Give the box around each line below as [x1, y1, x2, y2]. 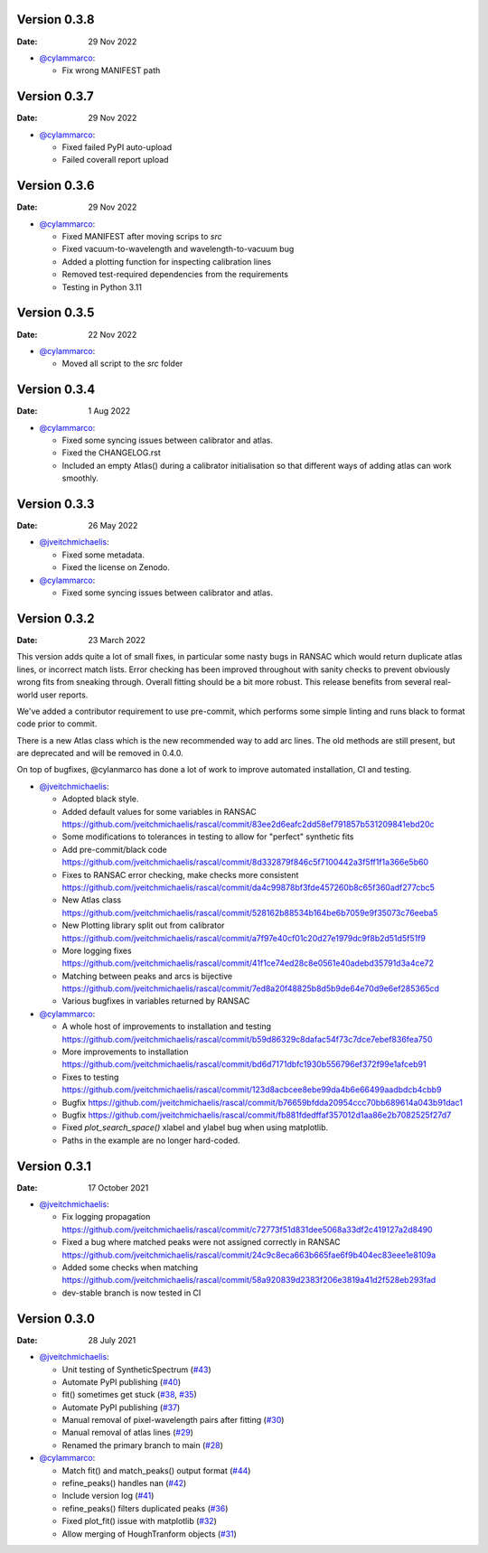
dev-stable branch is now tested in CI [61, 1287, 202, 1298]
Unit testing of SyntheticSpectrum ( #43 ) [61, 1364, 211, 1375]
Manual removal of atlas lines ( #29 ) [61, 1427, 194, 1438]
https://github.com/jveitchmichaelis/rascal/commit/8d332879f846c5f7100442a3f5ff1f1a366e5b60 [61, 856, 429, 867]
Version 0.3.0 [16, 1311, 95, 1326]
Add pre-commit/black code [61, 844, 167, 855]
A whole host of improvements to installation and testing [61, 1021, 271, 1032]
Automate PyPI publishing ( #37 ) [61, 1401, 181, 1413]
